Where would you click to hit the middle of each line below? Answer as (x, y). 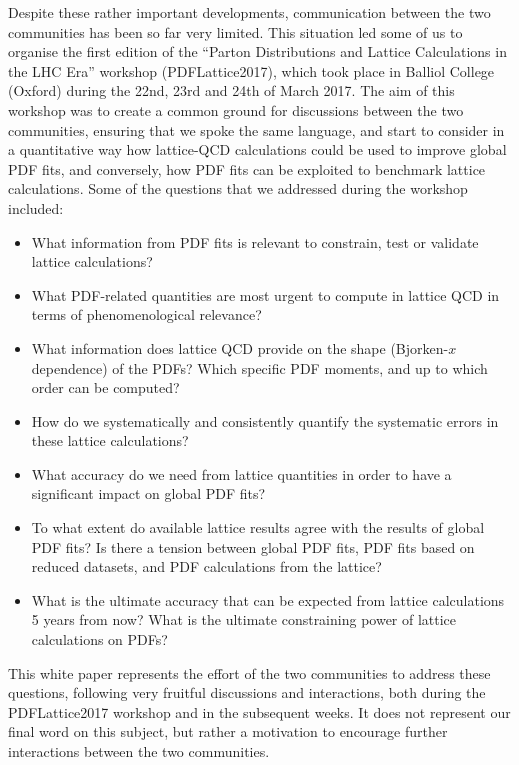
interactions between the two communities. (139, 751)
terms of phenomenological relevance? (146, 314)
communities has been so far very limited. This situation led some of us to (235, 31)
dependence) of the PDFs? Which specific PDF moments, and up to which (259, 367)
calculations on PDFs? (99, 639)
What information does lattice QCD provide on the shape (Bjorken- (240, 347)
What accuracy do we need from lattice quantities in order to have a (241, 473)
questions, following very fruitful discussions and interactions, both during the (247, 692)
